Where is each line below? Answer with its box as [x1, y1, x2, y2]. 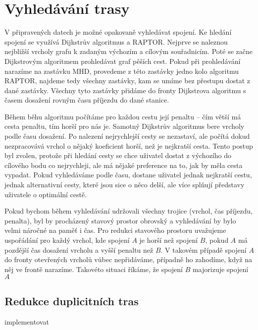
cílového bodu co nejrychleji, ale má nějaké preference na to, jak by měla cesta [4, 160, 243, 170]
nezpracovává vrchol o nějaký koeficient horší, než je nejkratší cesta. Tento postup [4, 140, 253, 151]
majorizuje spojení [192, 264, 249, 274]
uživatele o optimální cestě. [4, 189, 87, 199]
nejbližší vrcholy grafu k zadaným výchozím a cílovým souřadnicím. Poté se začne [4, 46, 253, 56]
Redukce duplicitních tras [4, 293, 139, 308]
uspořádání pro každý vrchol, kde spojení [4, 235, 130, 245]
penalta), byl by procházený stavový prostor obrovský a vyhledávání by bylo [4, 215, 236, 225]
